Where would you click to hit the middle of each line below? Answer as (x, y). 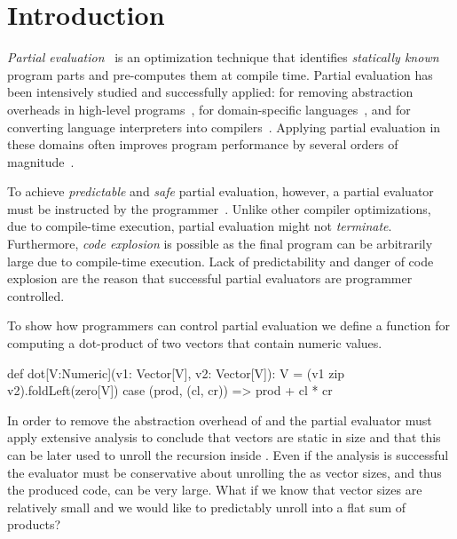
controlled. (36, 295)
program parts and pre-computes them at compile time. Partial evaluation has (220, 74)
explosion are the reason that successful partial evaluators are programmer (210, 278)
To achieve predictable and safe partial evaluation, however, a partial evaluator (221, 191)
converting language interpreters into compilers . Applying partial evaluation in (224, 127)
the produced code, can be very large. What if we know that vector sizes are (215, 490)
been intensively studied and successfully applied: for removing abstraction (210, 92)
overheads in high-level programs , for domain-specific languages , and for (209, 109)
